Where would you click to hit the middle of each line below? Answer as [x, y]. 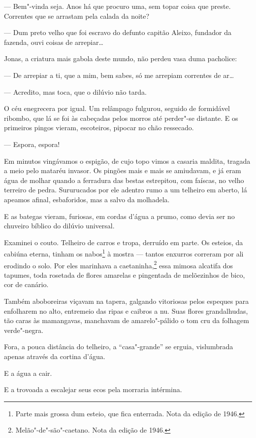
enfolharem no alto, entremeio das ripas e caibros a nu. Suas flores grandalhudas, [126, 310]
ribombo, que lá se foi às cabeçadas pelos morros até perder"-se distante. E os [121, 118]
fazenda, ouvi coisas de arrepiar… [54, 42]
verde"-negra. [24, 330]
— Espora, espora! [32, 144]
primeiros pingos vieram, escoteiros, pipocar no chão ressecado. [99, 128]
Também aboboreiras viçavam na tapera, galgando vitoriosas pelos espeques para [127, 301]
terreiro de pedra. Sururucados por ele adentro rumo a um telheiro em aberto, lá [126, 190]
